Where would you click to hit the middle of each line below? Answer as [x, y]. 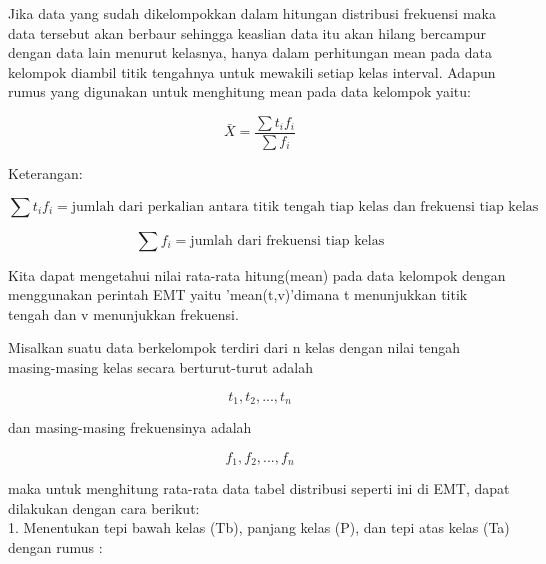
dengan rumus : [55, 546]
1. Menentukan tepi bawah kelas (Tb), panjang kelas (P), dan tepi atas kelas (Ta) [259, 527]
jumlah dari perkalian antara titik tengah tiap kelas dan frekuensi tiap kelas [305, 206]
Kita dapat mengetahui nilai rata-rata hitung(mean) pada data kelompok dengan [257, 274]
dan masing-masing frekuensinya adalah [130, 427]
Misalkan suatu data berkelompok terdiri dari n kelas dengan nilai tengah [234, 347]
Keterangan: [45, 173]
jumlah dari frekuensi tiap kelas [287, 240]
